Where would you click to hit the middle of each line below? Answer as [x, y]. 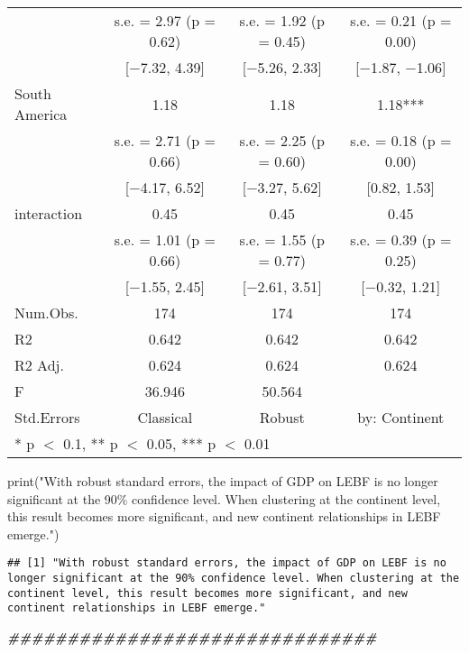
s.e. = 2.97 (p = [165, 20]
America [41, 114]
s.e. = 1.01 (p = [165, 239]
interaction [49, 213]
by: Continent [401, 417]
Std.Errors [47, 417]
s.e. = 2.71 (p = [165, 140]
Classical [165, 417]
